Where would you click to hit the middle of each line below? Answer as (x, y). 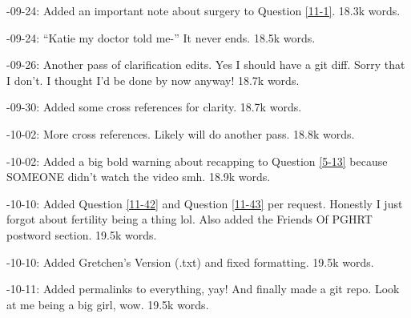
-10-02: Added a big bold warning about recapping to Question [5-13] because (197, 161)
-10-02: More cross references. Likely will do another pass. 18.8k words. (181, 133)
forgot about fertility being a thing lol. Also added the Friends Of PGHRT (189, 219)
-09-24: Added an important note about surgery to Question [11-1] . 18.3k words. (203, 10)
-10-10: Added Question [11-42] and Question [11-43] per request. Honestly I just (205, 203)
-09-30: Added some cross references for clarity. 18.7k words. (154, 107)
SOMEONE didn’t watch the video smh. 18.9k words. (139, 177)
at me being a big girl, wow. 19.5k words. (108, 304)
